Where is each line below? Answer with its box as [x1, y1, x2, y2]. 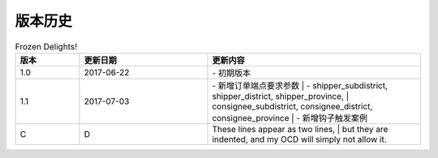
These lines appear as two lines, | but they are [212, 123, 389, 135]
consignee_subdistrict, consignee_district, [212, 100, 373, 112]
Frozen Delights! [15, 41, 77, 52]
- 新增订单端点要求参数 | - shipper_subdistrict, [212, 79, 389, 91]
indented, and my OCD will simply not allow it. [212, 134, 387, 145]
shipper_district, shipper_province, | [212, 90, 349, 101]
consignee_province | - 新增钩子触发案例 [212, 112, 368, 123]
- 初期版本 [212, 67, 251, 79]
